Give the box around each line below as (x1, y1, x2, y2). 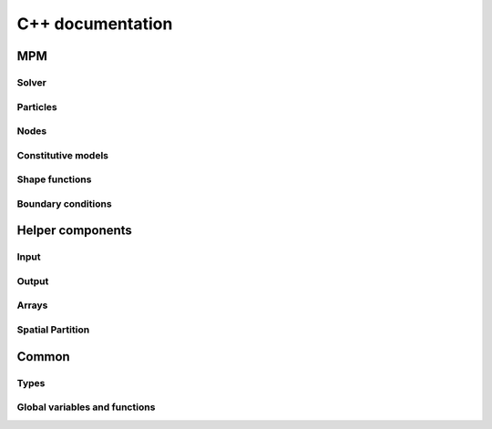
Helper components (16, 223, 132, 239)
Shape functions (16, 173, 92, 186)
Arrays (16, 299, 48, 312)
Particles (16, 100, 58, 113)
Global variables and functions (16, 401, 156, 414)
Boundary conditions (16, 197, 113, 209)
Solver (16, 76, 47, 88)
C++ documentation (16, 14, 173, 34)
